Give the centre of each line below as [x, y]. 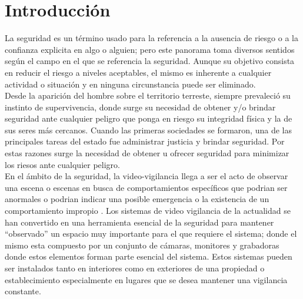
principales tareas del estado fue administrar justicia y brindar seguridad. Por [145, 141]
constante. [23, 291]
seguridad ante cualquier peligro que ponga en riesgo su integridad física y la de [149, 118]
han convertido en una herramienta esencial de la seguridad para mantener [139, 222]
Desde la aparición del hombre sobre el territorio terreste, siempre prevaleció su [148, 95]
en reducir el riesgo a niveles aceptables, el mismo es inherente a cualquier [138, 72]
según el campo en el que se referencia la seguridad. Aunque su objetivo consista [150, 61]
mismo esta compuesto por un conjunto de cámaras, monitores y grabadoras [142, 245]
